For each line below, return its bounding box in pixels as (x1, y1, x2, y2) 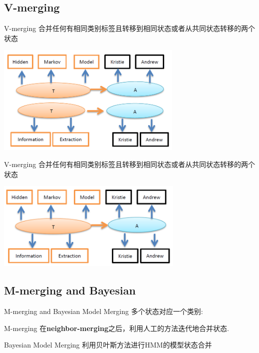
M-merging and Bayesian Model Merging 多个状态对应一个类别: (4, 305, 203, 316)
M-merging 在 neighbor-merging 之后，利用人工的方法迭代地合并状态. (4, 322, 229, 333)
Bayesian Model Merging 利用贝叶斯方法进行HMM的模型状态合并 (4, 339, 212, 350)
